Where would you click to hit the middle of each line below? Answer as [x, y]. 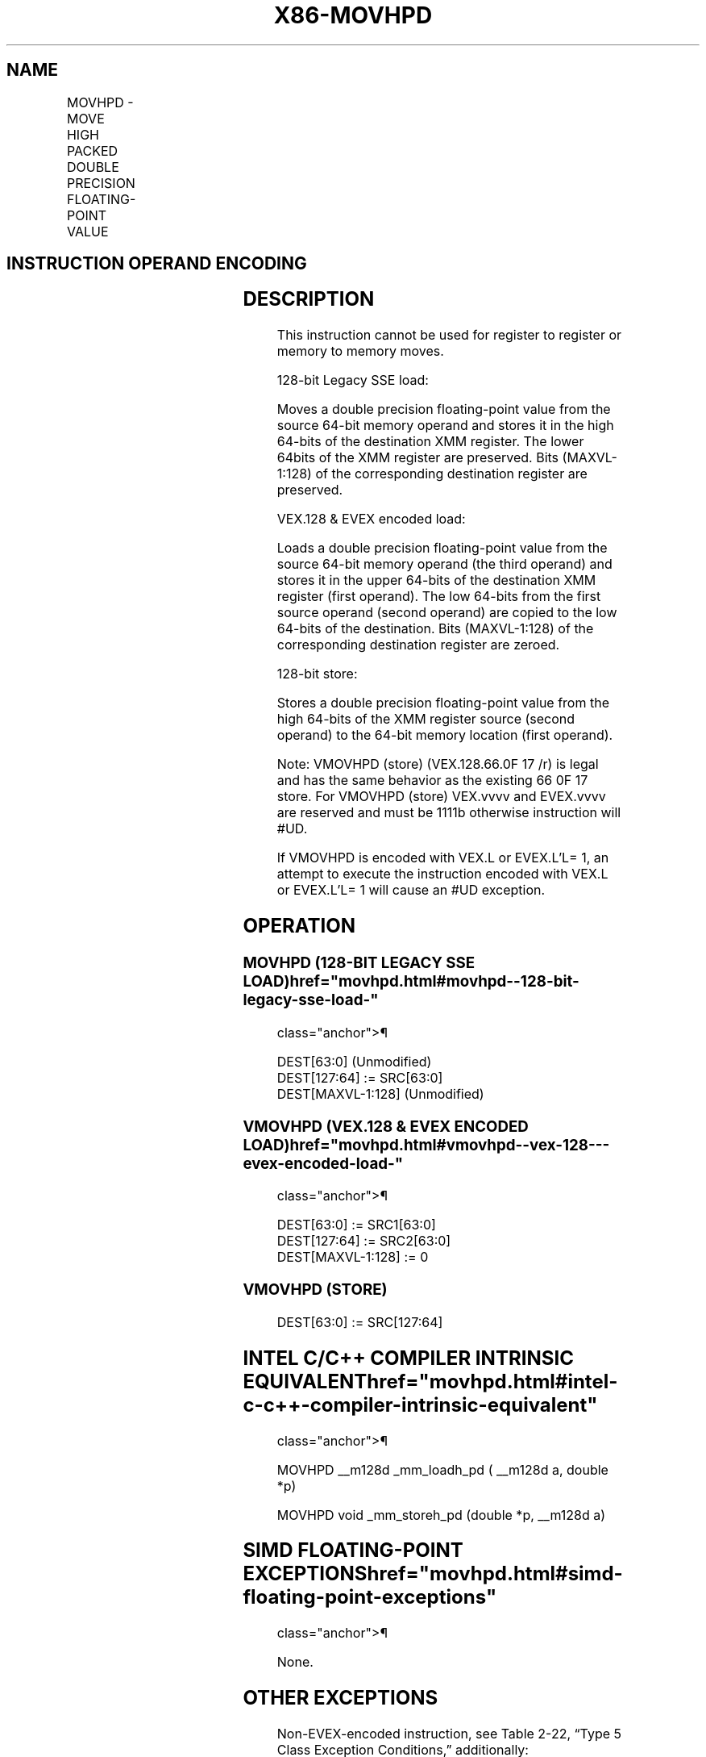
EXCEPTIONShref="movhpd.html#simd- [433, 1574]
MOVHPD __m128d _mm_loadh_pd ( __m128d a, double [442, 1469]
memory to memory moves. [360, 351]
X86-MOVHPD [353, 15]
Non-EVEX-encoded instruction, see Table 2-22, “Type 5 [449, 1734]
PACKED [92, 150]
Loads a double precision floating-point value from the [442, 548]
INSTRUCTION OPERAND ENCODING [157, 264]
